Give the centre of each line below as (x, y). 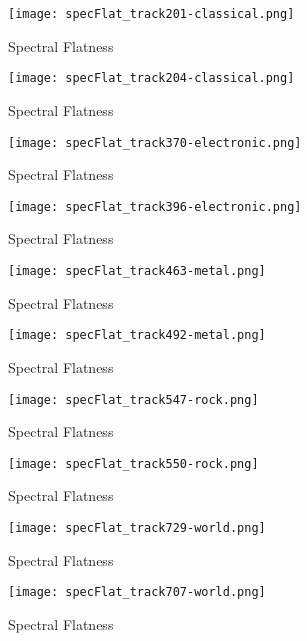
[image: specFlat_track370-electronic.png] (155, 142)
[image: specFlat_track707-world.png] (137, 592)
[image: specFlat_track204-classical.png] (151, 78)
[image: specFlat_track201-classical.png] (151, 14)
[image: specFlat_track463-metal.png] (137, 271)
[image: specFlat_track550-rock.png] (133, 463)
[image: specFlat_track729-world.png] (137, 528)
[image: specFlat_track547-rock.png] (133, 399)
